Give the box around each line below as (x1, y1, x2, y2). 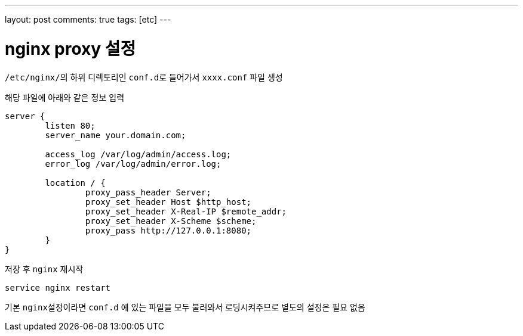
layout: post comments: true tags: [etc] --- (5, 14, 171, 24)
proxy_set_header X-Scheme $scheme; (85, 216, 257, 226)
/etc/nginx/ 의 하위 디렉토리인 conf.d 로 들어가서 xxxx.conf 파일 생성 (5, 71, 283, 82)
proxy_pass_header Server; (85, 187, 211, 197)
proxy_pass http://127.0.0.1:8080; (85, 225, 252, 235)
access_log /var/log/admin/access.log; (45, 149, 232, 159)
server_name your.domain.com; (45, 130, 186, 140)
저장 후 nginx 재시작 (5, 263, 84, 274)
